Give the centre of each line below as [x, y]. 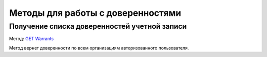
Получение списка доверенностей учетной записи [98, 26]
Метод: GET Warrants [31, 39]
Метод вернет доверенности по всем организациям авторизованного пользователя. [99, 48]
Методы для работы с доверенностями [95, 13]
